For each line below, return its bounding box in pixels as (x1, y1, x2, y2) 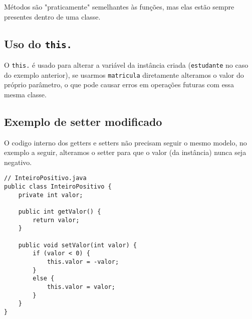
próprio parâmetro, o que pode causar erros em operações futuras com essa (4, 79, 234, 90)
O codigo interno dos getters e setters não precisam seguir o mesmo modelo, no (4, 137, 247, 147)
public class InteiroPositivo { (4, 183, 112, 191)
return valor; (33, 216, 80, 224)
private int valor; (18, 191, 83, 199)
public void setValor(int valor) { (18, 241, 137, 249)
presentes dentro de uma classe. (4, 11, 101, 22)
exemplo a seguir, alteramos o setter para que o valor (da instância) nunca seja (4, 147, 246, 157)
